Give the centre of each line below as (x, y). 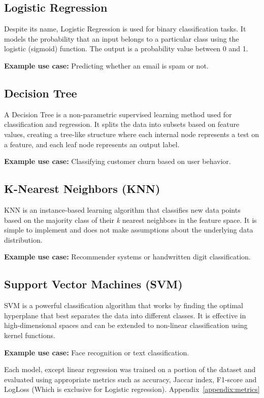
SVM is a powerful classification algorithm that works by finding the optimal (124, 305)
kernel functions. (30, 335)
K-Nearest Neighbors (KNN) (82, 189)
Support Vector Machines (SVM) (93, 284)
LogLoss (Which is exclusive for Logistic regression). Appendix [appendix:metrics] (132, 389)
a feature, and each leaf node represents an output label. (92, 144)
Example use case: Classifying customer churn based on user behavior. (118, 161)
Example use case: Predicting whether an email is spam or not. (106, 65)
